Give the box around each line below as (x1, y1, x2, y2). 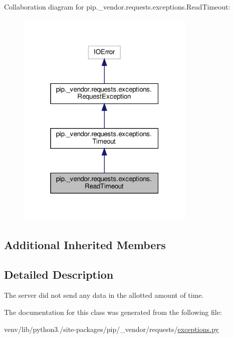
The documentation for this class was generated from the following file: (4, 306, 222, 317)
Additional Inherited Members (4, 237, 166, 252)
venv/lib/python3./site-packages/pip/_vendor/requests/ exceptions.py (4, 323, 219, 334)
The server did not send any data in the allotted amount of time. (4, 290, 204, 300)
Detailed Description (4, 266, 114, 282)
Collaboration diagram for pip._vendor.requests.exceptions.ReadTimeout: (4, 2, 230, 12)
